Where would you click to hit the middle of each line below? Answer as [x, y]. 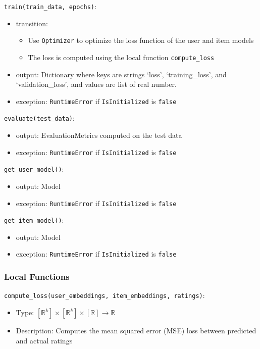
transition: [32, 23]
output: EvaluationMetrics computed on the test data [99, 135]
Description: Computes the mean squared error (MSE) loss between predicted [136, 330]
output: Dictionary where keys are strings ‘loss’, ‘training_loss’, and [121, 74]
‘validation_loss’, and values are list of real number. [96, 84]
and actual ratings [44, 340]
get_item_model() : [34, 220]
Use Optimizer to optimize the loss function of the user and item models [141, 40]
